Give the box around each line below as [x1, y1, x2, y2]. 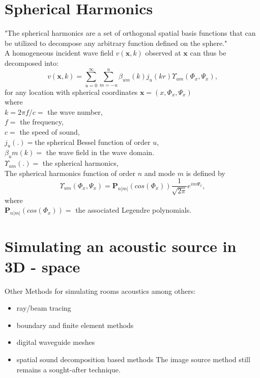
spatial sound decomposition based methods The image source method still [16, 354, 250, 364]
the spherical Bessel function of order [35, 136, 151, 147]
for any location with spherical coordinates [5, 86, 138, 97]
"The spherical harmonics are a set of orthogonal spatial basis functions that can [5, 28, 256, 38]
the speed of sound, [19, 127, 80, 137]
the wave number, [47, 106, 103, 117]
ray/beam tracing [16, 303, 71, 313]
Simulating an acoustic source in [5, 236, 237, 257]
